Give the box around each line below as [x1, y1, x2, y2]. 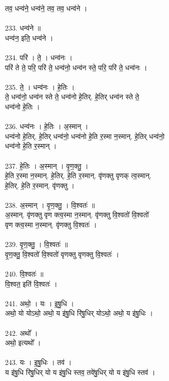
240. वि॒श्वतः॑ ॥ [5, 269, 43, 279]
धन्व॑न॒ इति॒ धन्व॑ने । [5, 32, 53, 43]
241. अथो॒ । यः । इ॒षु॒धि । [5, 298, 74, 308]
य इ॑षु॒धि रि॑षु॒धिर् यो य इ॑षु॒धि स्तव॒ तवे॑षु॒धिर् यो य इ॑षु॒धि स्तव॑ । [5, 366, 155, 377]
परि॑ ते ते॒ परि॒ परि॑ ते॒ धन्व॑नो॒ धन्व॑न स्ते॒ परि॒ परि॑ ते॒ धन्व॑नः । [5, 62, 147, 72]
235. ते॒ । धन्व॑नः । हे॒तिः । [5, 81, 75, 92]
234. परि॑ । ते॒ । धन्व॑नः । [5, 52, 72, 62]
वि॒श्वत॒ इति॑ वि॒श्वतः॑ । [5, 278, 57, 289]
